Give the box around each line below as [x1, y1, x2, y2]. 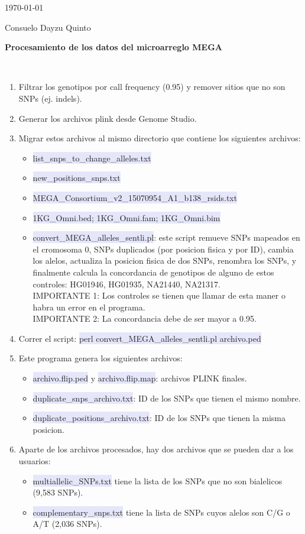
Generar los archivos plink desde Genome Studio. [18, 112, 197, 124]
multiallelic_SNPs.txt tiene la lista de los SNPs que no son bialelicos [33, 474, 283, 487]
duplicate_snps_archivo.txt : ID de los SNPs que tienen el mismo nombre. [33, 391, 301, 404]
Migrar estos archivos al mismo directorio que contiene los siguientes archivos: [18, 132, 301, 144]
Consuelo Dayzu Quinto [5, 21, 91, 33]
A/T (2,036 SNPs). [33, 517, 102, 530]
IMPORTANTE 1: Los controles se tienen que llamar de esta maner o [33, 289, 285, 302]
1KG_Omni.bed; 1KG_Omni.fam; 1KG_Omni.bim [33, 211, 220, 224]
